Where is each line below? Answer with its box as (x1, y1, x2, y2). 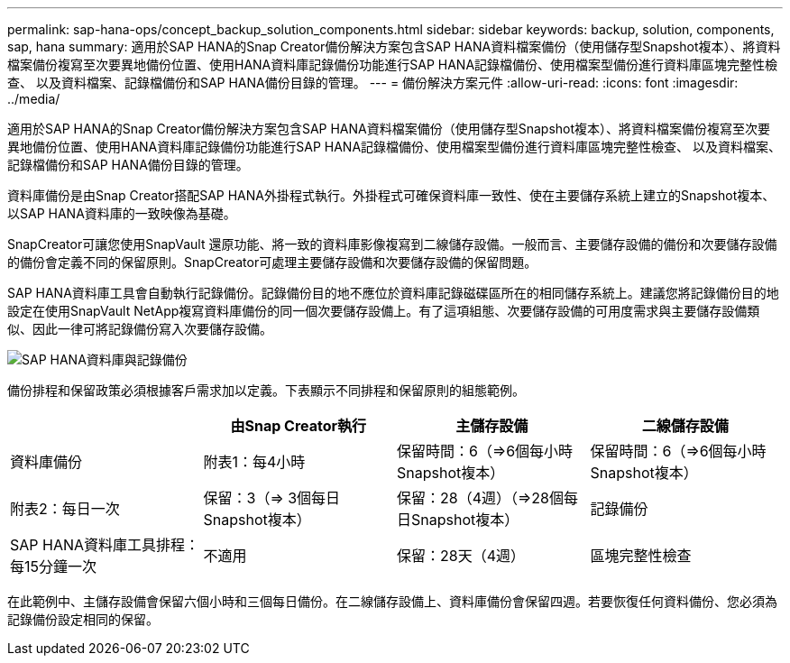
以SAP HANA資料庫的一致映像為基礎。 (7, 206, 236, 221)
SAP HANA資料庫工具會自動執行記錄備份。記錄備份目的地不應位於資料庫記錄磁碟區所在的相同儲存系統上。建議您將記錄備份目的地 (7, 285, 779, 300)
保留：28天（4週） (397, 547, 525, 565)
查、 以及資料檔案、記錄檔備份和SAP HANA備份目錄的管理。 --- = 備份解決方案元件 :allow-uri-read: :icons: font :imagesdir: (7, 75, 739, 90)
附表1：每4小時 (203, 453, 306, 471)
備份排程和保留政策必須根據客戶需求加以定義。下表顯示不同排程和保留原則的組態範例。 (7, 382, 525, 398)
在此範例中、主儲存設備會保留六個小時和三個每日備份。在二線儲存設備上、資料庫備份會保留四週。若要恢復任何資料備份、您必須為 (7, 594, 777, 609)
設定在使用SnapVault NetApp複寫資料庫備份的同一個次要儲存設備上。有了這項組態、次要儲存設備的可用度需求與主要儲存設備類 (7, 303, 760, 318)
